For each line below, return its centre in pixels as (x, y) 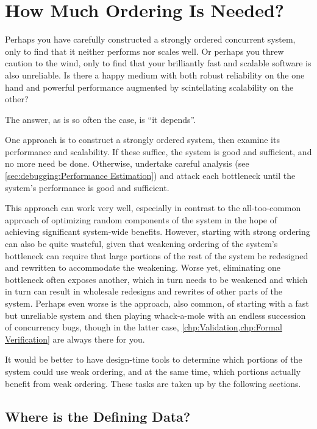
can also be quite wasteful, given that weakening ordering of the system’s (141, 244)
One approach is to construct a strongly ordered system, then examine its (142, 140)
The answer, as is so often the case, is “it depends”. (101, 119)
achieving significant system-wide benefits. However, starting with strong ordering (158, 232)
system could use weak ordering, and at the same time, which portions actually (153, 371)
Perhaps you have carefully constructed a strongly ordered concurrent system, (150, 39)
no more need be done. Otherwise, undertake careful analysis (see (127, 163)
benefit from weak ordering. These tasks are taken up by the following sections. (153, 383)
